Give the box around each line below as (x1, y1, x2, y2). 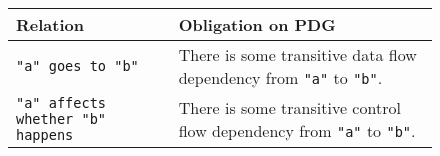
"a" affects (16, 95, 107, 111)
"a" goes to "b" (16, 58, 139, 74)
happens (16, 127, 74, 143)
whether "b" (16, 111, 107, 127)
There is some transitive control (178, 96, 401, 119)
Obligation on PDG (178, 13, 336, 36)
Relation (16, 13, 84, 36)
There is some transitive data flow (178, 43, 417, 66)
